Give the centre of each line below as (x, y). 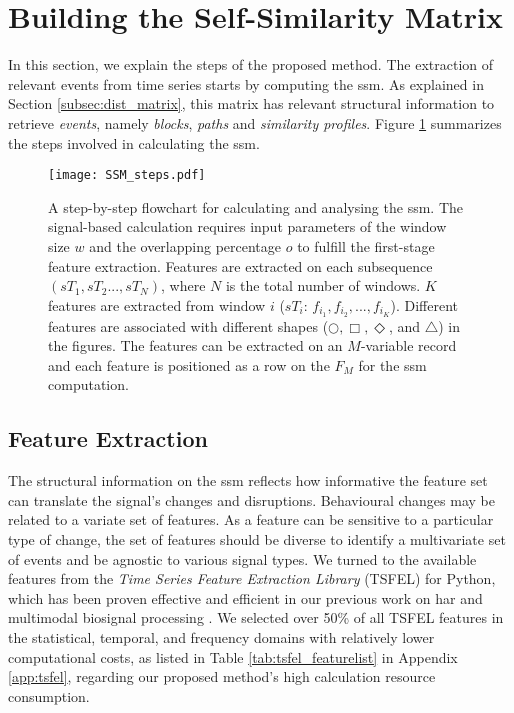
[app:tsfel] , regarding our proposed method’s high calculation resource (222, 676)
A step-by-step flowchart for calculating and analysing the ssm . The (256, 206)
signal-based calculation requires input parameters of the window (247, 226)
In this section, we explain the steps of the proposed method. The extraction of (251, 64)
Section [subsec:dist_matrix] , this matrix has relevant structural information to (251, 103)
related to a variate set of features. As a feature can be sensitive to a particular (251, 519)
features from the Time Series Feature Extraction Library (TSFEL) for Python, (252, 578)
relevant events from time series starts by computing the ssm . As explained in (246, 83)
